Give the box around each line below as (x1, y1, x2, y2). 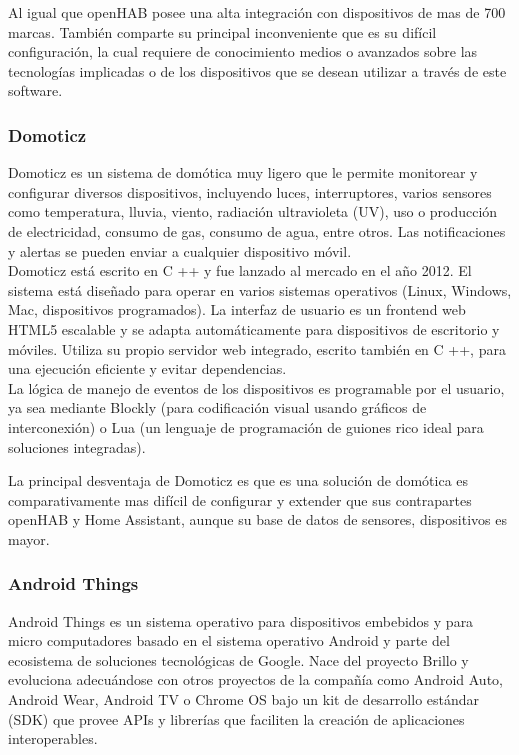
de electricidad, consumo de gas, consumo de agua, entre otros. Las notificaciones (8, 220, 506, 241)
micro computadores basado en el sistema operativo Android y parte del (8, 630, 450, 651)
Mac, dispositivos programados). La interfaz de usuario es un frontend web (8, 299, 466, 320)
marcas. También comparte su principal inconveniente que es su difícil (8, 21, 437, 42)
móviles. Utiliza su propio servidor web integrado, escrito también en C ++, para (8, 338, 506, 359)
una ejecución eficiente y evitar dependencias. (8, 358, 287, 379)
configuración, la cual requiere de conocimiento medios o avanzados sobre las (8, 41, 478, 62)
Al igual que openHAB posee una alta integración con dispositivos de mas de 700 (8, 2, 506, 22)
